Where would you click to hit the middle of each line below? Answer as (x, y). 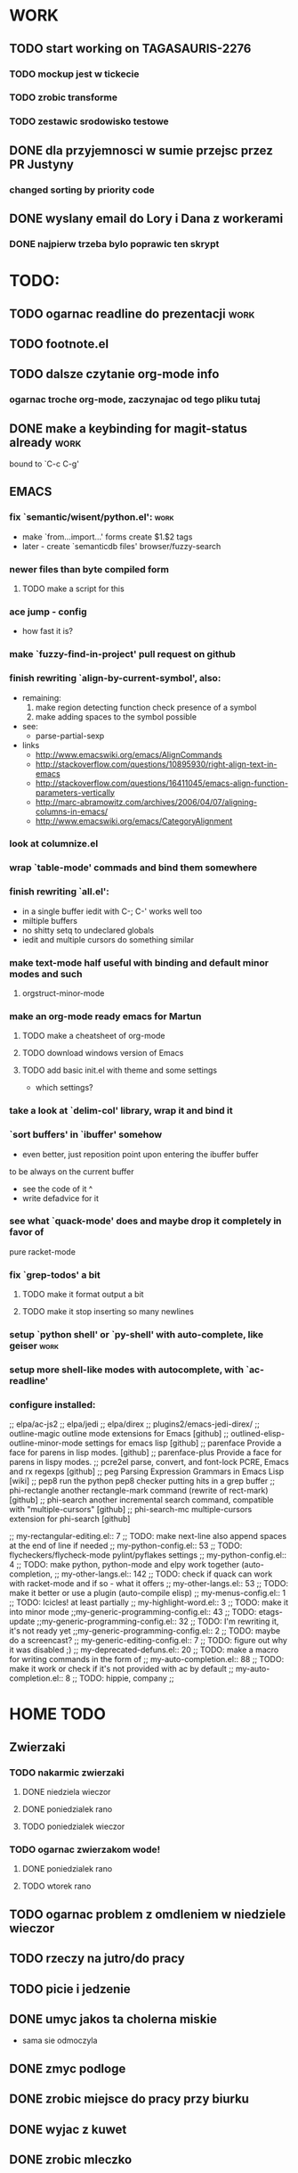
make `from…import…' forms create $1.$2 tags (107, 537)
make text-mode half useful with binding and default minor (139, 962)
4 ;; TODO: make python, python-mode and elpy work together (125, 1565)
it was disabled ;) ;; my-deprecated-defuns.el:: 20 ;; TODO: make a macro (144, 1650)
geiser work (34, 1346)
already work (45, 442)
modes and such (46, 974)
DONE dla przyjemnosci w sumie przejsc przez (141, 150)
